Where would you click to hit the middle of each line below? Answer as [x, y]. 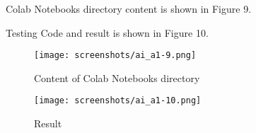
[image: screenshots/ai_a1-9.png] [115, 56]
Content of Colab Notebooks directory [117, 77]
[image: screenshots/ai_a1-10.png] [118, 101]
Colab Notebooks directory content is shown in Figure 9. [129, 8]
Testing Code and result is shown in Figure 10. [107, 32]
